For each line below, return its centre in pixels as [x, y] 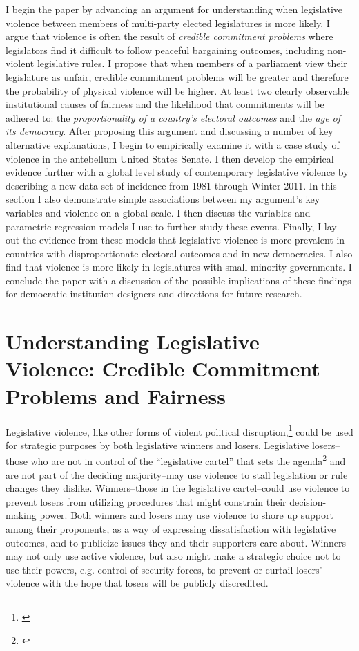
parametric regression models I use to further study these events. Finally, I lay [171, 226]
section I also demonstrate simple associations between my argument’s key [163, 199]
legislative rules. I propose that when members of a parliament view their [192, 63]
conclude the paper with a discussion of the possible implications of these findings [178, 280]
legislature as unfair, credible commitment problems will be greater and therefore [177, 76]
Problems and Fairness [116, 395]
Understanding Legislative [133, 341]
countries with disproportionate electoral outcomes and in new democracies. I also [179, 253]
